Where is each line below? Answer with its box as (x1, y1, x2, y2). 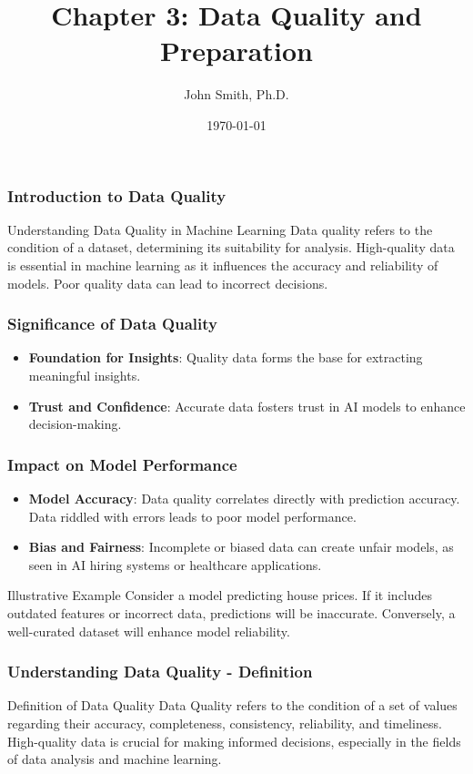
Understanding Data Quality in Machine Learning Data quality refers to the (7, 219, 433, 239)
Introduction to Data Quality (7, 184, 226, 207)
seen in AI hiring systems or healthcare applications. (28, 555, 322, 574)
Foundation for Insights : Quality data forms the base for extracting (28, 348, 423, 367)
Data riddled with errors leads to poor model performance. (28, 506, 357, 525)
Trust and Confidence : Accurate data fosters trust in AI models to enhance (28, 396, 466, 415)
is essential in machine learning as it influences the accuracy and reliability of (7, 255, 438, 274)
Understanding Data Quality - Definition (7, 660, 313, 683)
